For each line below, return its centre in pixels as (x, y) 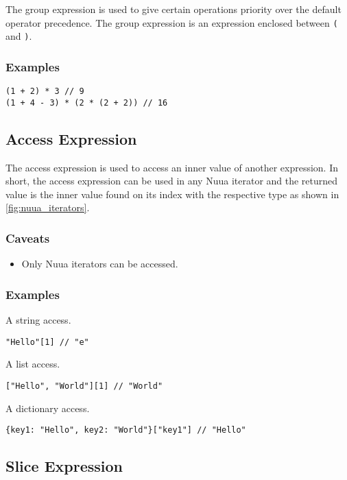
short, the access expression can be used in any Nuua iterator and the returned (172, 181)
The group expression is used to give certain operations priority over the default (173, 9)
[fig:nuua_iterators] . (48, 207)
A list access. (33, 364)
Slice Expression (64, 466)
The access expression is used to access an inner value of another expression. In (172, 167)
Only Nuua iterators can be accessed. (100, 264)
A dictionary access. (48, 408)
